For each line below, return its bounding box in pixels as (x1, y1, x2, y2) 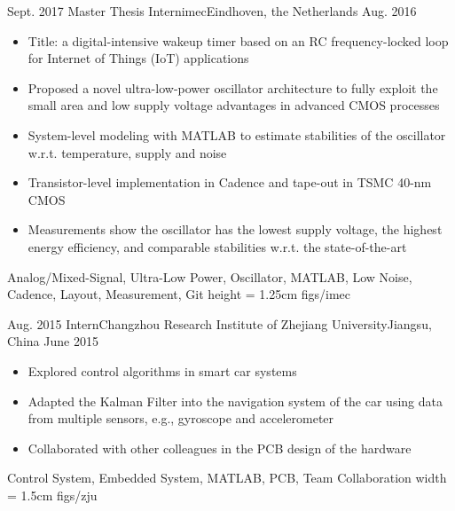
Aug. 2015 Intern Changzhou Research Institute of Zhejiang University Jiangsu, (7, 314, 432, 333)
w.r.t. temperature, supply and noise (27, 143, 227, 161)
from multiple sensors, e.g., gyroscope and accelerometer (27, 409, 334, 428)
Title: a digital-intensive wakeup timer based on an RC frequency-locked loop (27, 31, 449, 50)
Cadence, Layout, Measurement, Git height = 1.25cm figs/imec (7, 285, 351, 303)
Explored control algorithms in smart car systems (27, 361, 297, 380)
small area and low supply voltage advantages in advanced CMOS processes (27, 96, 440, 114)
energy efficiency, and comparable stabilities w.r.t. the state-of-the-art (27, 237, 407, 255)
